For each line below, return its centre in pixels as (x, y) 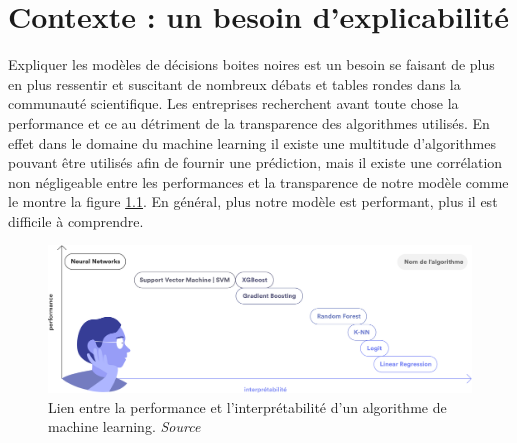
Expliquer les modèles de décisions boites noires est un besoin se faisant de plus (251, 64)
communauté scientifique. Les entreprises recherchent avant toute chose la (233, 103)
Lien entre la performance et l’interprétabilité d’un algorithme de (247, 406)
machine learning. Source (124, 426)
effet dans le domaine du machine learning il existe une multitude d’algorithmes (252, 142)
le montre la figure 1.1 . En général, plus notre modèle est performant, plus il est (253, 201)
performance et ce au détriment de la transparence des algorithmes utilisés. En (249, 122)
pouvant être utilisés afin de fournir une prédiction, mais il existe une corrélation (255, 162)
